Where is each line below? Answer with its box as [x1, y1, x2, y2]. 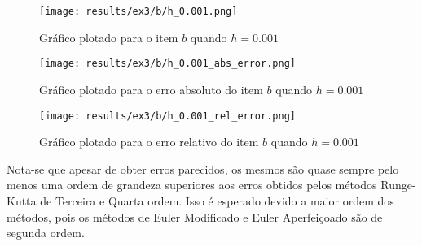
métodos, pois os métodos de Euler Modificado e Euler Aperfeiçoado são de [7, 208, 383, 225]
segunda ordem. [7, 224, 85, 241]
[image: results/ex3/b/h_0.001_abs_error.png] [39, 58, 296, 70]
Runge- [380, 176, 416, 193]
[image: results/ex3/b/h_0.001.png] [39, 6, 238, 17]
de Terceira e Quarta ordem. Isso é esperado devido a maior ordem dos [40, 192, 394, 209]
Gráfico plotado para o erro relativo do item [39, 133, 259, 150]
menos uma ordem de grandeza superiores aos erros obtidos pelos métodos [7, 176, 377, 193]
